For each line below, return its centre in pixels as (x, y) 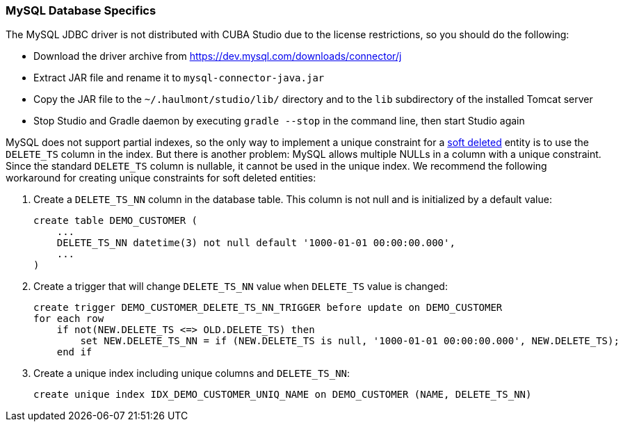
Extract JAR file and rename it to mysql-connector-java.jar (179, 78)
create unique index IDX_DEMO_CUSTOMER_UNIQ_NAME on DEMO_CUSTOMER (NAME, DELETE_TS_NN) (283, 395)
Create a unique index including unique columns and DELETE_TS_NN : (192, 373)
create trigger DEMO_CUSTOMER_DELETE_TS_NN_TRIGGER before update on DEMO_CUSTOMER (268, 308)
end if (74, 352)
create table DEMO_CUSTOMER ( (116, 221)
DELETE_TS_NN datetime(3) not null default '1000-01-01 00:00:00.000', (256, 243)
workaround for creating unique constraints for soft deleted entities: (161, 178)
